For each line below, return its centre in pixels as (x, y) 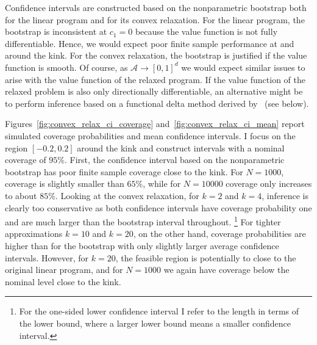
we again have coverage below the (226, 270)
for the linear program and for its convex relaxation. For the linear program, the (155, 19)
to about (21, 195)
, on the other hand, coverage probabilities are (219, 234)
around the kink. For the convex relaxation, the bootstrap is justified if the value (156, 55)
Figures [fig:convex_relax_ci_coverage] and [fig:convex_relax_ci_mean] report (155, 124)
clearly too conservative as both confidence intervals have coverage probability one (158, 207)
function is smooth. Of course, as (66, 67)
